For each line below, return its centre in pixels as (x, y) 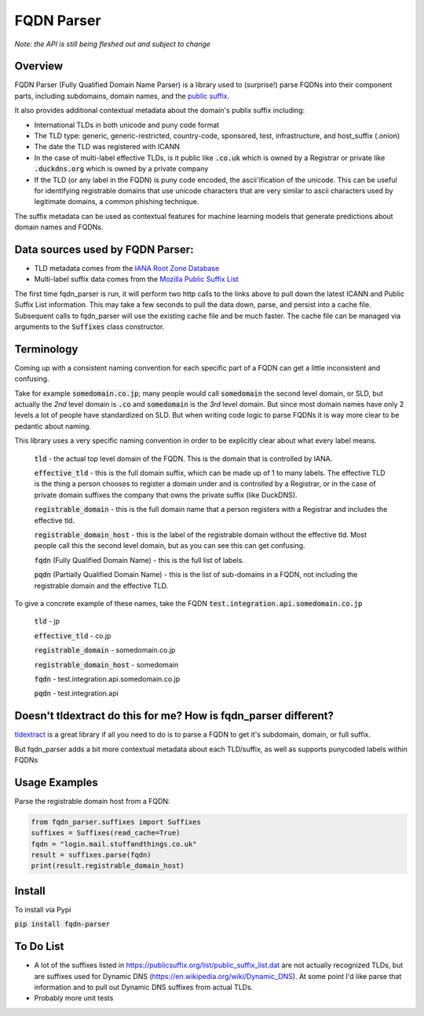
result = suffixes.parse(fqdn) (91, 855)
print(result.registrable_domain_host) (108, 866)
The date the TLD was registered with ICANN (107, 147)
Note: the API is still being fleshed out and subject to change (113, 44)
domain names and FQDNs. (59, 227)
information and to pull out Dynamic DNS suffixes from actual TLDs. (144, 987)
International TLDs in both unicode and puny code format (127, 125)
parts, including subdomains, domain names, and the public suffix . (122, 96)
